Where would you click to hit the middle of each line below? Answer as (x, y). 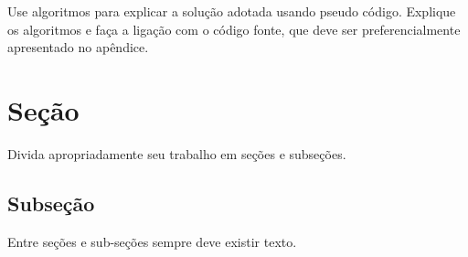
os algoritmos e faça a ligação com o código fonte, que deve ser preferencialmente (234, 29)
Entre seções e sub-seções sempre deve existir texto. (152, 241)
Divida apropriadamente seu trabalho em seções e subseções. (177, 153)
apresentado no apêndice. (78, 47)
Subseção (51, 203)
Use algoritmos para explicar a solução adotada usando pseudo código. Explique (232, 11)
